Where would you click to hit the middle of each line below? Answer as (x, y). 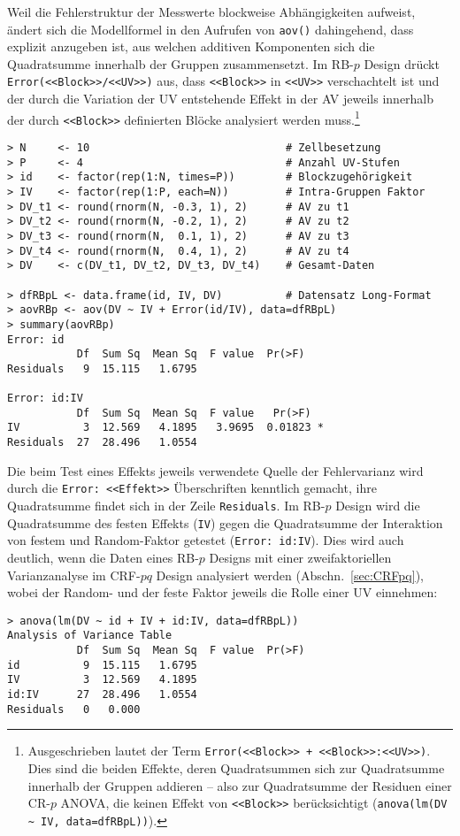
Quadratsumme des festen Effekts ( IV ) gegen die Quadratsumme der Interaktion (225, 522)
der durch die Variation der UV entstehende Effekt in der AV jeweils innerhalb (221, 99)
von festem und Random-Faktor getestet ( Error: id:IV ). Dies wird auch (206, 540)
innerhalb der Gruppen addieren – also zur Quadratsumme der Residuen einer (240, 785)
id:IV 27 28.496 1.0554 (102, 695)
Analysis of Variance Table (90, 636)
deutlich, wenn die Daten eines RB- (103, 557)
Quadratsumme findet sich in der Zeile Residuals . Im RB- (166, 506)
